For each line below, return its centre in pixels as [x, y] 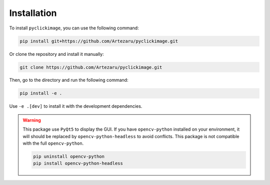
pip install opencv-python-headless [78, 164]
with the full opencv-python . [53, 143]
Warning [32, 120]
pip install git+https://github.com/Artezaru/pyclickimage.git [99, 41]
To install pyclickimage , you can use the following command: [74, 28]
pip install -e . [41, 93]
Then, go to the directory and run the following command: [69, 80]
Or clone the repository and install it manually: [57, 54]
